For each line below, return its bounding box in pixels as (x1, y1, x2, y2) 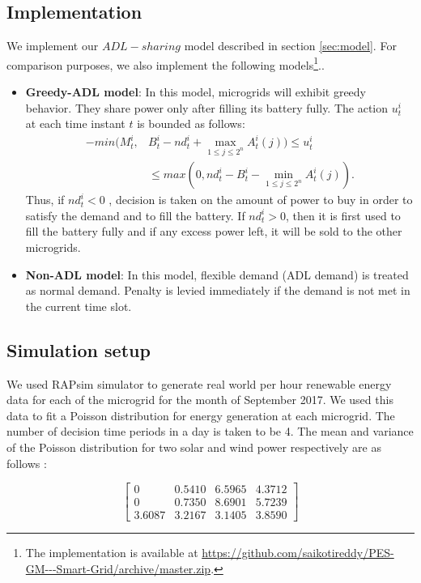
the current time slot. (25, 297, 132, 314)
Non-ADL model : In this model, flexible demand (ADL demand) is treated (25, 266, 409, 283)
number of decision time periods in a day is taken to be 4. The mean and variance (6, 423, 414, 440)
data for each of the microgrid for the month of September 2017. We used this (6, 391, 393, 408)
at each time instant (25, 115, 125, 132)
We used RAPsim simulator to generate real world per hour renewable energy (6, 375, 392, 392)
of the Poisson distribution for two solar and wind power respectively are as (6, 438, 381, 455)
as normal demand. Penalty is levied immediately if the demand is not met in (25, 282, 410, 299)
